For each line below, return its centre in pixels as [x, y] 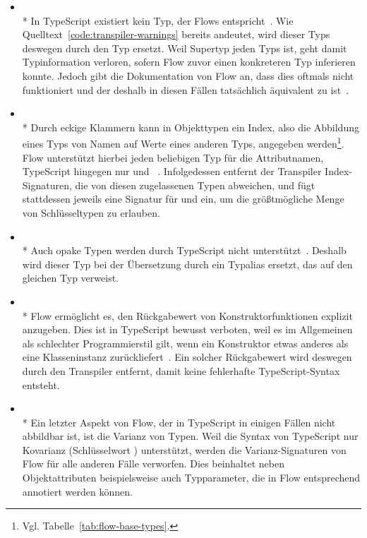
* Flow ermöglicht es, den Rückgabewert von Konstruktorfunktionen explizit [187, 315]
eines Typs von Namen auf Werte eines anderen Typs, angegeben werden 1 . [183, 142]
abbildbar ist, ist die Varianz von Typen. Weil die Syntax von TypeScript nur [190, 436]
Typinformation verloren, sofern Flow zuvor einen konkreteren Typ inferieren [189, 62]
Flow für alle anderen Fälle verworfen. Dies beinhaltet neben [153, 464]
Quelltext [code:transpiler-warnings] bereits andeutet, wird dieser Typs [176, 34]
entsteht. [41, 384]
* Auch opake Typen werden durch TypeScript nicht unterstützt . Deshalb [184, 250]
